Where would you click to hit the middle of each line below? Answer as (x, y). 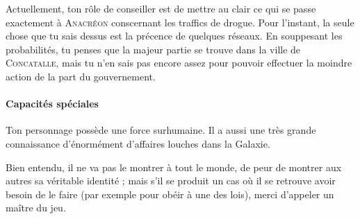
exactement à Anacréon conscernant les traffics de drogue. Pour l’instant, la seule (180, 22)
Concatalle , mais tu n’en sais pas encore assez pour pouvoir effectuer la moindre (179, 63)
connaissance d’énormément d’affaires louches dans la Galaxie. (138, 143)
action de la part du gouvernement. (81, 76)
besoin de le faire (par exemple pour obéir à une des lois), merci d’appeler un (170, 194)
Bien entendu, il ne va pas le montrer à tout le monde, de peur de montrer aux (174, 167)
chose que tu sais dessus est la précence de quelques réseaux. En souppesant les (174, 36)
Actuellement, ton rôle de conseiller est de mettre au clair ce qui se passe (161, 8)
